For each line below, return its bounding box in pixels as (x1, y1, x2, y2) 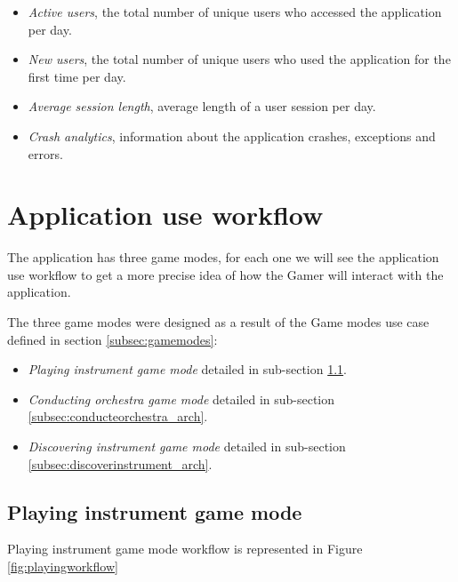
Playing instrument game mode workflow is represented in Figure (7, 539, 363, 558)
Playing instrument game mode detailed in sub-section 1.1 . (28, 360, 348, 379)
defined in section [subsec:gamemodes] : (7, 330, 218, 348)
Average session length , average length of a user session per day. (28, 97, 376, 116)
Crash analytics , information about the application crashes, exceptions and (28, 126, 436, 145)
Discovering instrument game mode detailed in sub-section (28, 437, 346, 456)
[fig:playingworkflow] (7, 557, 118, 576)
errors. (28, 144, 63, 163)
